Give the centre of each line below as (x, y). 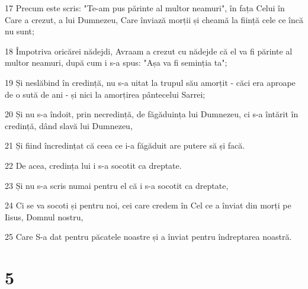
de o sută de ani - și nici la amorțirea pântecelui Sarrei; (105, 94)
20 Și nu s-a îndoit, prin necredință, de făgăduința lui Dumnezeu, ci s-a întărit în (152, 114)
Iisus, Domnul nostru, (44, 216)
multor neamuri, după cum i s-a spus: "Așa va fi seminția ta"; (116, 62)
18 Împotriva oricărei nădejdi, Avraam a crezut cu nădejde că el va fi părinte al (149, 51)
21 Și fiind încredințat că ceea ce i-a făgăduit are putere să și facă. (125, 145)
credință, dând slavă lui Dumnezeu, (69, 125)
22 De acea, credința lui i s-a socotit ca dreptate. (93, 165)
